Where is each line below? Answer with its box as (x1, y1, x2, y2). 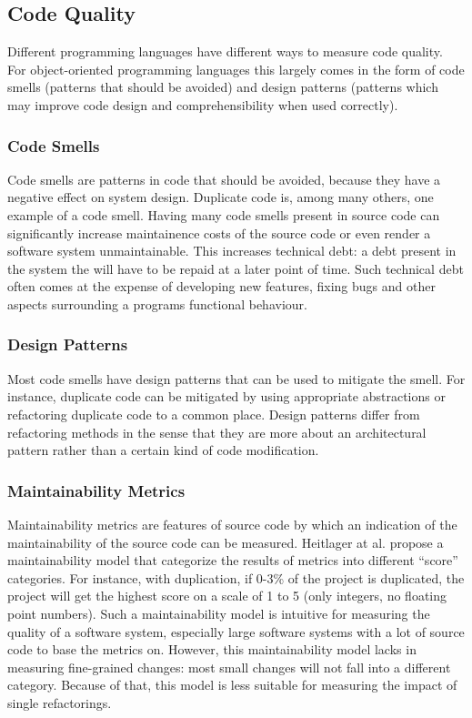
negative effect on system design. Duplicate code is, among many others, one (7, 187, 434, 207)
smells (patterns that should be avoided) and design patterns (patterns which (7, 77, 438, 96)
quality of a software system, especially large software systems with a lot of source (7, 622, 465, 641)
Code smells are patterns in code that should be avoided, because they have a (7, 169, 441, 188)
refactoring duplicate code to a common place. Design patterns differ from (7, 404, 420, 423)
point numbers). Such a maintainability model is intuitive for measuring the (7, 603, 430, 622)
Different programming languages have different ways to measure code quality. (7, 42, 443, 61)
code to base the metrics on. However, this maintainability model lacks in (7, 640, 417, 659)
